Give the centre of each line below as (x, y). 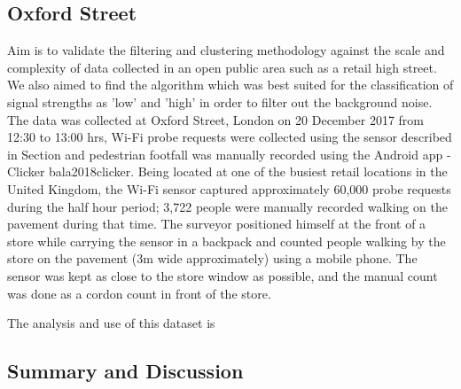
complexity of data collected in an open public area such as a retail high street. (222, 67)
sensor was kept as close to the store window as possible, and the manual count (223, 275)
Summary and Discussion (125, 371)
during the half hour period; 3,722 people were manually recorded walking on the (227, 206)
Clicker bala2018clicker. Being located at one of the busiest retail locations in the (227, 171)
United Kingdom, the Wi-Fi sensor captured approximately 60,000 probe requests (229, 188)
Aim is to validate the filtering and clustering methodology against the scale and (226, 50)
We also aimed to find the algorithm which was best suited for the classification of (230, 85)
